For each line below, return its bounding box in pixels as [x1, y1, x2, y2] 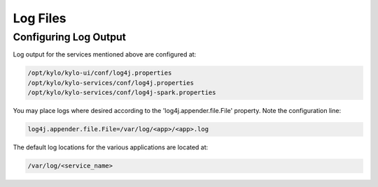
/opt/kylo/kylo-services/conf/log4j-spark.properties [27, 89, 216, 97]
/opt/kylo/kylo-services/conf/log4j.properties [27, 79, 194, 87]
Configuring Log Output [13, 31, 126, 43]
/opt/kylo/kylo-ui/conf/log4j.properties [27, 69, 172, 77]
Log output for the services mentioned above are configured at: [13, 50, 197, 59]
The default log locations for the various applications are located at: [13, 143, 209, 151]
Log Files [13, 10, 66, 26]
